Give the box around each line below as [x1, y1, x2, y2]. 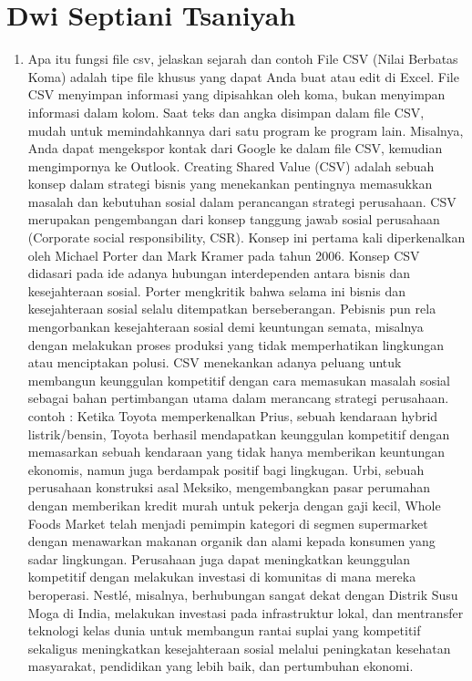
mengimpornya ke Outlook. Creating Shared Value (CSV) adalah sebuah [27, 156, 435, 175]
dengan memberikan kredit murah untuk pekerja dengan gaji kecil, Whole [27, 495, 441, 514]
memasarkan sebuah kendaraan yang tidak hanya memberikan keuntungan [27, 442, 446, 461]
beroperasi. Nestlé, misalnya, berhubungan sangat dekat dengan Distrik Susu [27, 584, 458, 604]
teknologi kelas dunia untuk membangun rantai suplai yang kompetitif [27, 621, 421, 640]
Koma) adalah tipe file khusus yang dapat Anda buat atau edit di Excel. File [27, 67, 459, 86]
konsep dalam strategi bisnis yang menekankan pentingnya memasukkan [27, 174, 433, 193]
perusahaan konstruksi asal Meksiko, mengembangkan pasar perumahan [27, 478, 431, 497]
